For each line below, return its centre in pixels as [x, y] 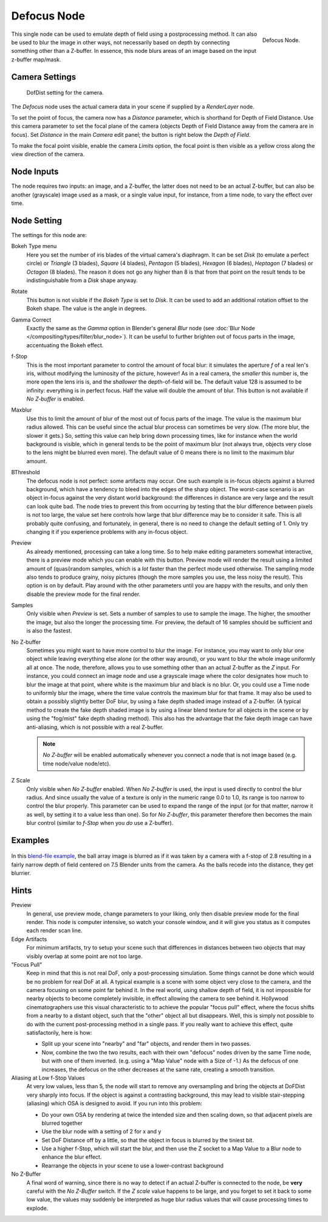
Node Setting [37, 220]
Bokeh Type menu [34, 246]
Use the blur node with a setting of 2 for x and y [101, 1131]
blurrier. [21, 873]
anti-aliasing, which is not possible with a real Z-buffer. [95, 727]
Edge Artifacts [29, 939]
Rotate [19, 291]
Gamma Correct [31, 320]
